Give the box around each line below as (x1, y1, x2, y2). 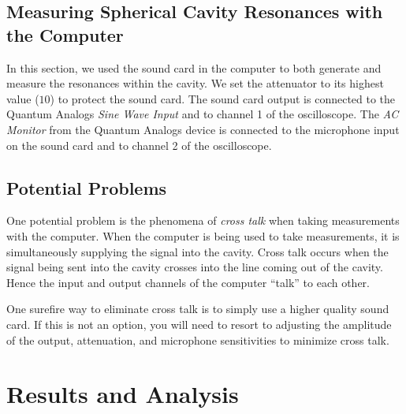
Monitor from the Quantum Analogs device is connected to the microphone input (6, 121, 400, 137)
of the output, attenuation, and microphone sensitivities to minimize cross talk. (6, 331, 389, 348)
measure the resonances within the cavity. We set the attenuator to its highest (6, 75, 384, 91)
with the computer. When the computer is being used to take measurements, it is (6, 227, 400, 244)
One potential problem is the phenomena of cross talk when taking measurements (6, 212, 400, 229)
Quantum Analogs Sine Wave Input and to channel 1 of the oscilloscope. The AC (6, 106, 399, 122)
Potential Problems (6, 175, 167, 200)
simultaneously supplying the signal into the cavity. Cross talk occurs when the (6, 243, 389, 259)
